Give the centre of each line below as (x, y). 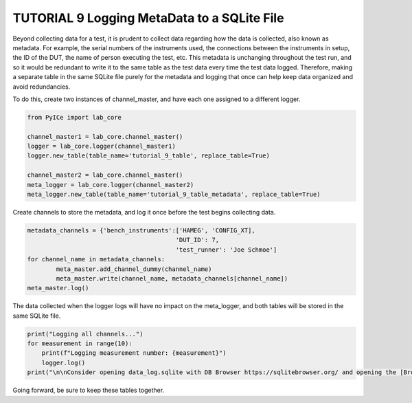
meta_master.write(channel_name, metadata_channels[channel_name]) (172, 278)
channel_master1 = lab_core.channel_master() (105, 137)
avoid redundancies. (42, 87)
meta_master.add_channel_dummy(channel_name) (134, 269)
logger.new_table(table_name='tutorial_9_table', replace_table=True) (149, 156)
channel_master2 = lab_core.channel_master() (105, 175)
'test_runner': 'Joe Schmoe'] (226, 250)
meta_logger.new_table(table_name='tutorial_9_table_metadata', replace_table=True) (174, 194)
